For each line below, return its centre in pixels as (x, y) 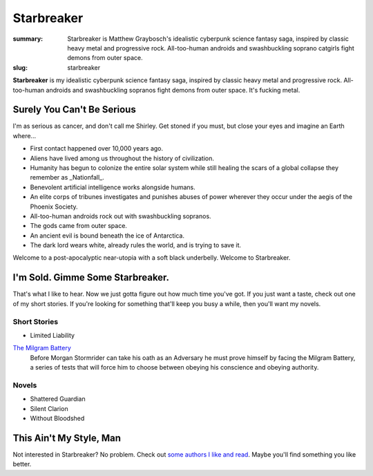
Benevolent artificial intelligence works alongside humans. (113, 187)
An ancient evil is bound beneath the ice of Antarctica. (107, 236)
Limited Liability (52, 335)
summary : (28, 39)
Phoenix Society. (54, 207)
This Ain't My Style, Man (67, 438)
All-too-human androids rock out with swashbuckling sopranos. (121, 216)
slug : (20, 67)
